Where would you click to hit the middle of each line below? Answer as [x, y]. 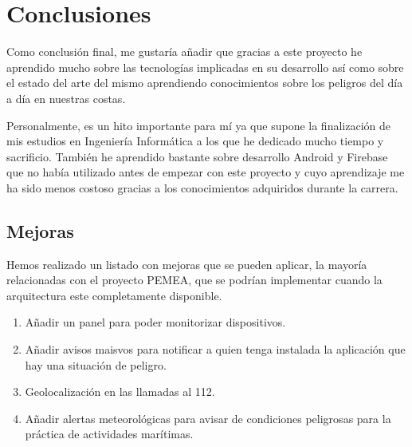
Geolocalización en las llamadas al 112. [120, 392]
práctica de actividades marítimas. [109, 434]
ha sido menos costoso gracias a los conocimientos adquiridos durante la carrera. [202, 187]
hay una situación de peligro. [96, 364]
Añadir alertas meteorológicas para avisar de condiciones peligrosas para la [208, 418]
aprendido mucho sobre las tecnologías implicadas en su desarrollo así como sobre [205, 67]
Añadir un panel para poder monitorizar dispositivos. [155, 322]
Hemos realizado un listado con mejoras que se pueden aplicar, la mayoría [187, 264]
